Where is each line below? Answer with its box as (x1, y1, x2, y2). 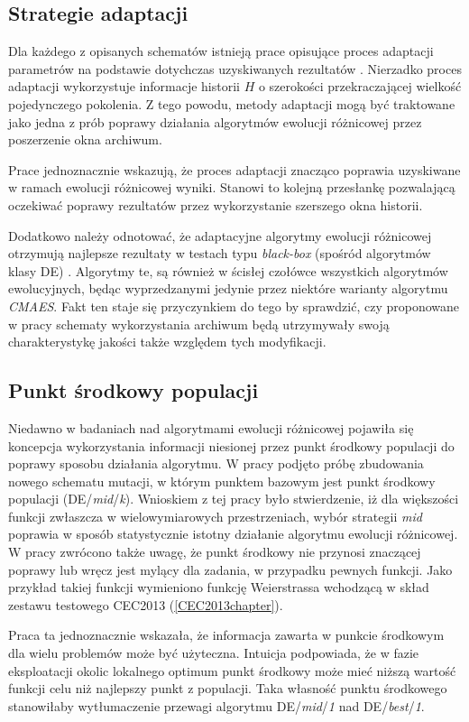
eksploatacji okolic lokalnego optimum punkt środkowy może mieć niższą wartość (8, 661, 456, 680)
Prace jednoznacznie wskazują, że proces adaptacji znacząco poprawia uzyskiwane (8, 160, 461, 179)
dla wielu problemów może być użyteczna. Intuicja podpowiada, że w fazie (8, 643, 419, 662)
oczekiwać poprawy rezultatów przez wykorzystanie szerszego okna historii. (8, 195, 423, 214)
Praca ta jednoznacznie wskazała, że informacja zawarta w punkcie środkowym (8, 625, 445, 644)
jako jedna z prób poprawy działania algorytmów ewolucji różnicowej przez (8, 112, 422, 131)
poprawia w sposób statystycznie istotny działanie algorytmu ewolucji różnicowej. (8, 524, 458, 543)
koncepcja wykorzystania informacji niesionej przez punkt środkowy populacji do (8, 436, 455, 455)
